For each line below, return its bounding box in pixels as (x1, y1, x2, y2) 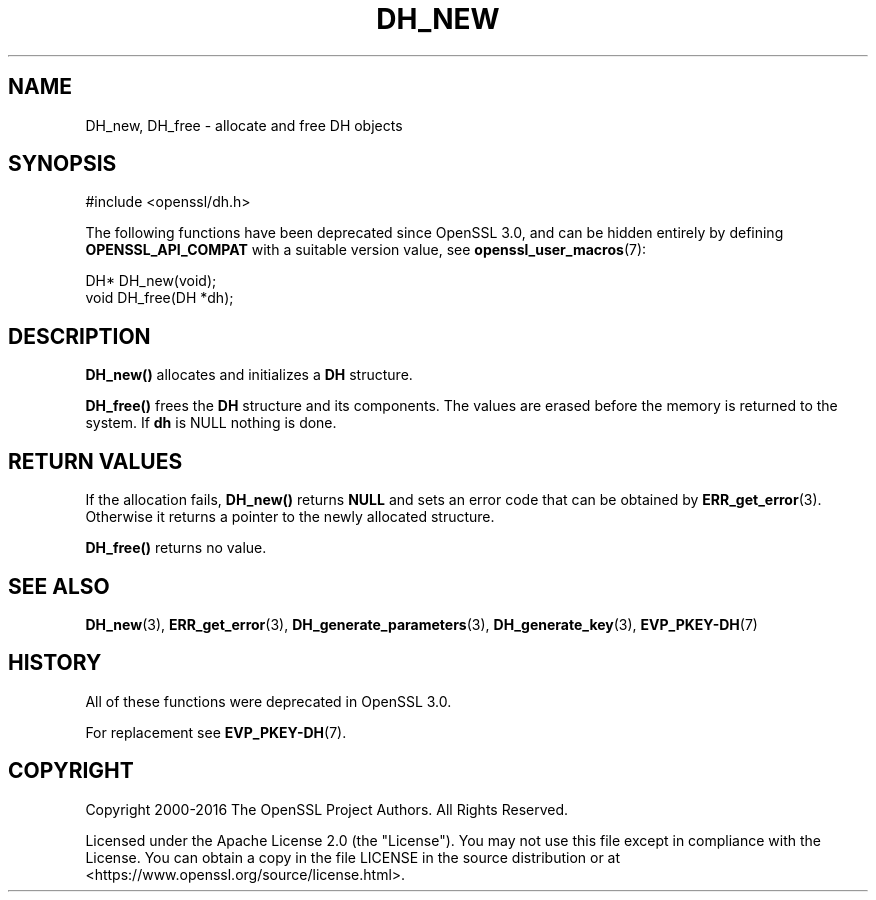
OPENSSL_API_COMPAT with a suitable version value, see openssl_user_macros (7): (85, 241, 647, 259)
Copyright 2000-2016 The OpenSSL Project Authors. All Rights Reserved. (85, 800, 569, 818)
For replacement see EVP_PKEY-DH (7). (85, 723, 347, 741)
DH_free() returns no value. (85, 539, 267, 557)
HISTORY (8, 650, 102, 676)
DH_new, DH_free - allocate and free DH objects (85, 116, 403, 134)
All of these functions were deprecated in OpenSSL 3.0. (85, 692, 452, 710)
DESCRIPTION (8, 323, 151, 349)
